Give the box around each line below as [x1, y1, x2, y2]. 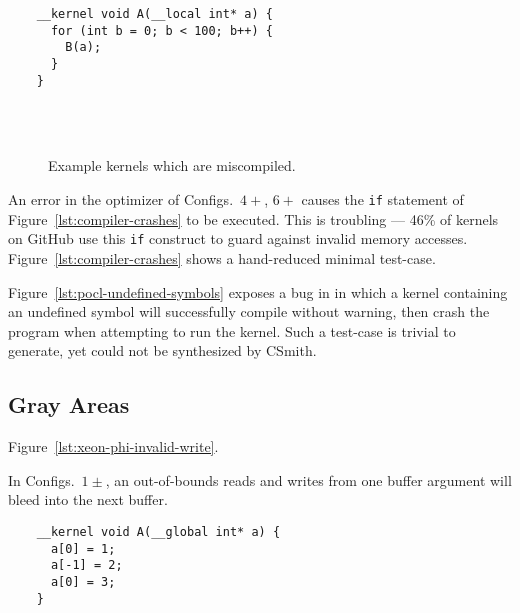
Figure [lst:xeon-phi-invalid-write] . [8, 436, 219, 457]
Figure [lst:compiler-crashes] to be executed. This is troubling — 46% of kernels [8, 208, 499, 229]
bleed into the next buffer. [8, 489, 168, 510]
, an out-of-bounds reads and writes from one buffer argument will [105, 469, 512, 490]
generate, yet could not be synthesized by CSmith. [8, 340, 317, 361]
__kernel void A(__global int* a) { [36, 524, 281, 539]
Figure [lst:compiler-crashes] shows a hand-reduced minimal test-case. [8, 247, 436, 268]
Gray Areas [8, 389, 130, 420]
